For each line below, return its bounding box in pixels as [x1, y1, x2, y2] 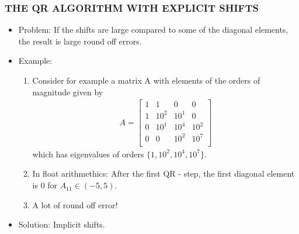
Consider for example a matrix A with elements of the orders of [32, 74, 260, 86]
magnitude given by [32, 85, 103, 98]
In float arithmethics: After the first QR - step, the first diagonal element [32, 167, 295, 180]
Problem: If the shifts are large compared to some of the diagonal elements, [18, 23, 288, 36]
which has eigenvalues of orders [32, 147, 144, 160]
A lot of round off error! [32, 198, 118, 211]
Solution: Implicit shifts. [18, 218, 105, 230]
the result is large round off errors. [18, 35, 142, 47]
